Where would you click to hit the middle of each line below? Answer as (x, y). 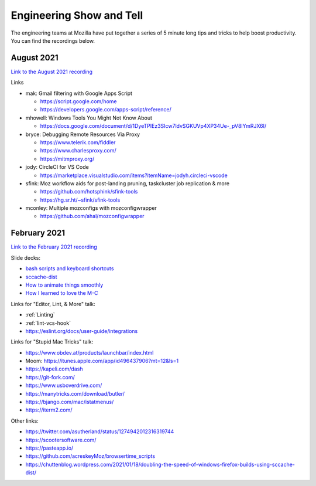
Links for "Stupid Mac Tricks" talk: (52, 342)
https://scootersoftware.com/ (61, 440)
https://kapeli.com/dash (54, 369)
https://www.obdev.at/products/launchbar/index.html (90, 352)
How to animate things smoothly (64, 285)
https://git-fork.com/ (50, 377)
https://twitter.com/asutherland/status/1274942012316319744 (100, 431)
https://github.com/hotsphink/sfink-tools (89, 192)
